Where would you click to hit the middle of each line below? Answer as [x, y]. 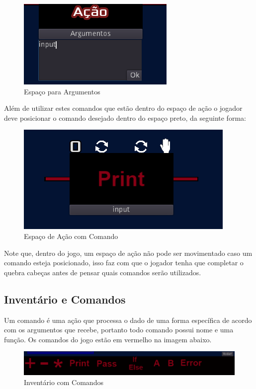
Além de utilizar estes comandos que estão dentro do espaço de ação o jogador [123, 108]
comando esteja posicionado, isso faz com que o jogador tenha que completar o [124, 263]
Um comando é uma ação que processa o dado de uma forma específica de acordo [128, 320]
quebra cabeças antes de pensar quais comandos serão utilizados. [103, 272]
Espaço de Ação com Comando [71, 236]
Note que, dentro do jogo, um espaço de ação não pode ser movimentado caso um [128, 253]
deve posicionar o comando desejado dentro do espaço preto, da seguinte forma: [125, 117]
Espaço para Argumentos [62, 91]
